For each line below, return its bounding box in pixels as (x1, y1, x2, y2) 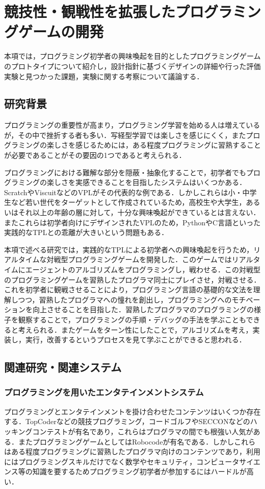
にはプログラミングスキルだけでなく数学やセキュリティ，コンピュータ (4, 456, 240, 467)
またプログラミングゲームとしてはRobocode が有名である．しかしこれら (18, 436, 256, 447)
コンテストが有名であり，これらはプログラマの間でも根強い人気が (32, 426, 253, 436)
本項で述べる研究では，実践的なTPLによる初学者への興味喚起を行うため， (4, 244, 254, 254)
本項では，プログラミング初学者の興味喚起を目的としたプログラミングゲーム (4, 51, 261, 61)
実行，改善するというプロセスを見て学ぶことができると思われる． (25, 334, 246, 345)
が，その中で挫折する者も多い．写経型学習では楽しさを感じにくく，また (4, 129, 246, 140)
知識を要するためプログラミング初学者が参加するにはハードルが (32, 466, 247, 477)
